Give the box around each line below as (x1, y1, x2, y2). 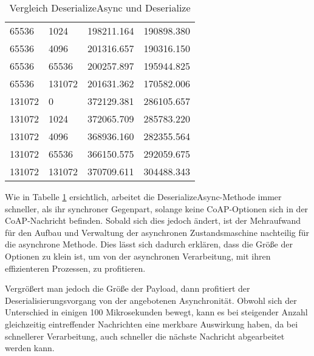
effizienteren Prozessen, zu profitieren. (5, 261, 146, 274)
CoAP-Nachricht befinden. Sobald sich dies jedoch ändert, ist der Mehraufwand (5, 214, 301, 227)
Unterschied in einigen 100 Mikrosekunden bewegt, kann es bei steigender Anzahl (5, 306, 308, 318)
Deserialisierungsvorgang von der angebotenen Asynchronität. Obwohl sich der (5, 294, 297, 306)
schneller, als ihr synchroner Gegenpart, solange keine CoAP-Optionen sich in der (5, 202, 309, 215)
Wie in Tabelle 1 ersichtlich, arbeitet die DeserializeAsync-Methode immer (5, 190, 282, 203)
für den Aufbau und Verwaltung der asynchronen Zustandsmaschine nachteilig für (5, 226, 310, 238)
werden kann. (5, 341, 55, 354)
